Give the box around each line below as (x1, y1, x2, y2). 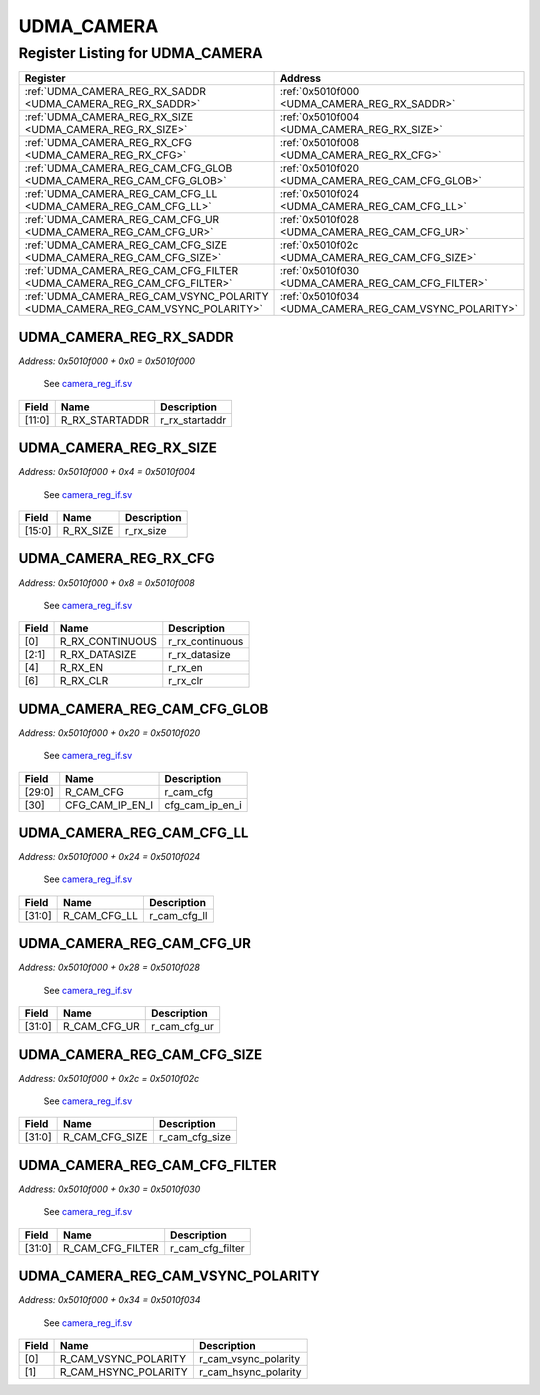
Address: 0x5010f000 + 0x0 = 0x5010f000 (18, 355, 195, 367)
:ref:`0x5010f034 (280, 290, 360, 304)
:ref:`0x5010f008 (280, 136, 360, 150)
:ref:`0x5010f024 (280, 187, 360, 201)
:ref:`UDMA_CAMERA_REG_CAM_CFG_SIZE (24, 238, 228, 252)
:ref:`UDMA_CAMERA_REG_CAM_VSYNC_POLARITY (24, 290, 269, 304)
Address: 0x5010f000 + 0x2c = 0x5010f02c (18, 1072, 200, 1084)
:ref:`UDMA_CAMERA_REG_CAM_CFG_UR (24, 213, 220, 227)
